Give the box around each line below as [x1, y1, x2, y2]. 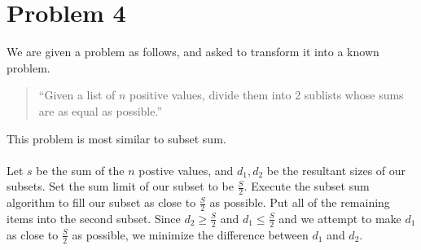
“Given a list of [38, 86, 116, 103]
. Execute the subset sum [243, 178, 370, 195]
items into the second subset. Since [7, 209, 181, 226]
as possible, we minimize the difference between [72, 226, 309, 243]
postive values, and [138, 161, 234, 178]
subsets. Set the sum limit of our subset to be [7, 178, 234, 195]
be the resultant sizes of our [266, 161, 406, 178]
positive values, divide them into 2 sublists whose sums [129, 86, 404, 103]
